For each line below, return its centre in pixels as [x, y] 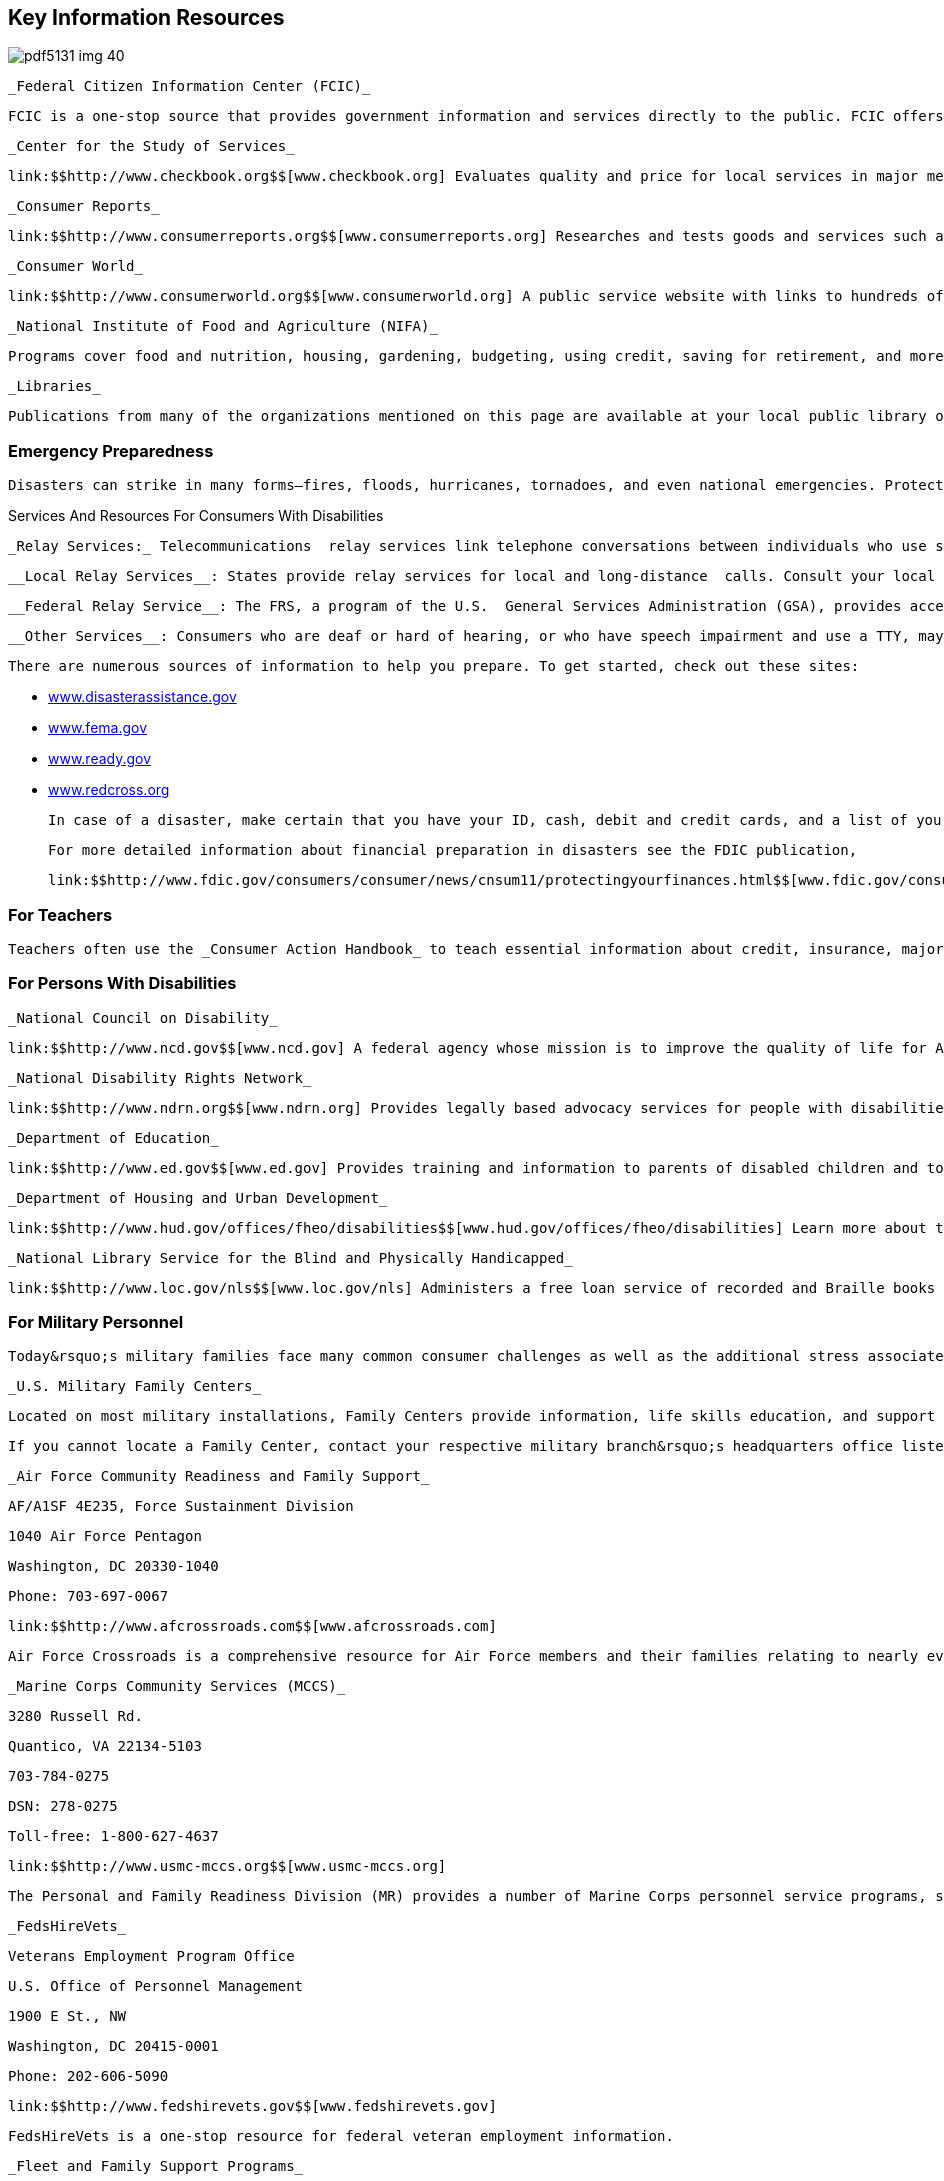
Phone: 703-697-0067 [88, 1596]
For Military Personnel [96, 1322]
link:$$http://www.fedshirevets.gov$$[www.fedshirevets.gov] [252, 2106]
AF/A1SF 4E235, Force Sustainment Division [181, 1506]
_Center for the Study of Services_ [151, 146]
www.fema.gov [98, 728]
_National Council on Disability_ [143, 1017]
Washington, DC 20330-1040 [113, 1566]
